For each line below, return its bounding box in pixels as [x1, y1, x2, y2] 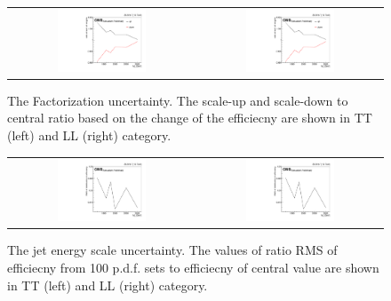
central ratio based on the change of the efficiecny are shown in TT [7, 108, 372, 127]
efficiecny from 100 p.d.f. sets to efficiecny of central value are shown [7, 257, 379, 276]
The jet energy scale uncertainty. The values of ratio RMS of [7, 241, 338, 259]
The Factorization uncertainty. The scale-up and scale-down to [7, 91, 348, 109]
